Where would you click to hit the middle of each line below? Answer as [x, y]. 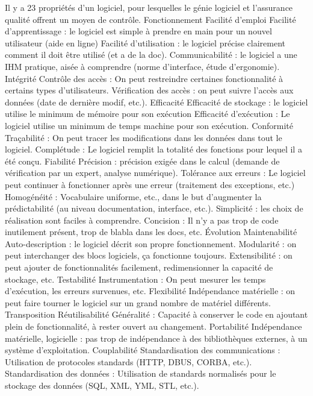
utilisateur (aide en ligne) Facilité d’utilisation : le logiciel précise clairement [145, 42]
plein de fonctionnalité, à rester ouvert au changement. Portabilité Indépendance [153, 326]
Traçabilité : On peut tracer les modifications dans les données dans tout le [144, 137]
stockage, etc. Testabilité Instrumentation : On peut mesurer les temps [135, 279]
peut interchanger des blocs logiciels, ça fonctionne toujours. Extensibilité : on [149, 255]
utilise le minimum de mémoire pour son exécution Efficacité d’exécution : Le [147, 114]
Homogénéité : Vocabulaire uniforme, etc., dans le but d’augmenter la [133, 196]
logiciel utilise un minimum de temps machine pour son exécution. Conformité [149, 125]
